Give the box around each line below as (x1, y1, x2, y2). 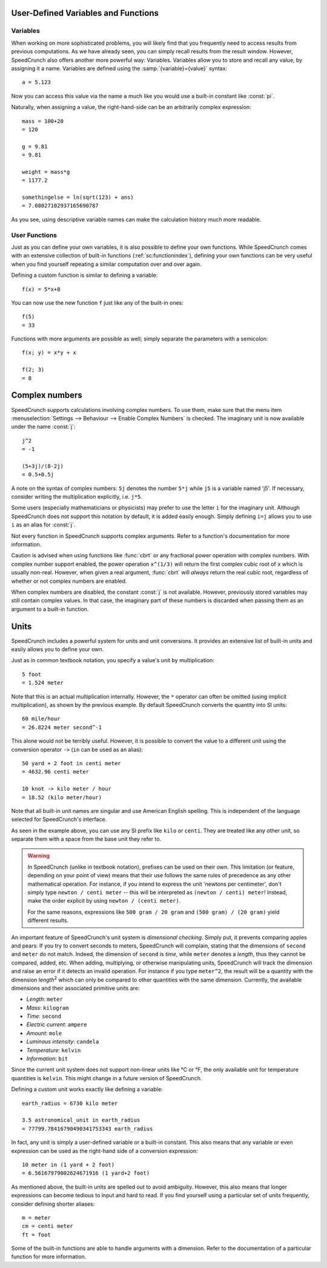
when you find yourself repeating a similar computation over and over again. (11, 261, 202, 268)
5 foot (22, 671, 42, 678)
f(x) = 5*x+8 (22, 285, 61, 293)
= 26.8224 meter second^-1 (22, 724, 102, 731)
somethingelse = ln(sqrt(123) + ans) (22, 194, 134, 201)
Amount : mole (26, 1029, 62, 1037)
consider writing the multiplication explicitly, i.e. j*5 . (11, 493, 142, 500)
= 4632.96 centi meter (22, 768, 90, 775)
